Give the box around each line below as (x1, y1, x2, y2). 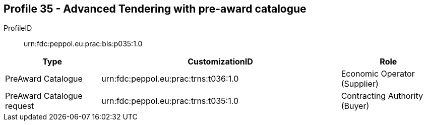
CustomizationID (188, 56, 253, 67)
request (5, 101, 34, 111)
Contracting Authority (341, 91, 423, 101)
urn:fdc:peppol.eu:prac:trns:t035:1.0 (101, 96, 239, 106)
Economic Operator (341, 69, 415, 79)
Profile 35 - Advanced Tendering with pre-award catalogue (4, 3, 307, 15)
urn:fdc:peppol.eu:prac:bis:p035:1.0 (24, 39, 143, 48)
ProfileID (4, 24, 32, 33)
